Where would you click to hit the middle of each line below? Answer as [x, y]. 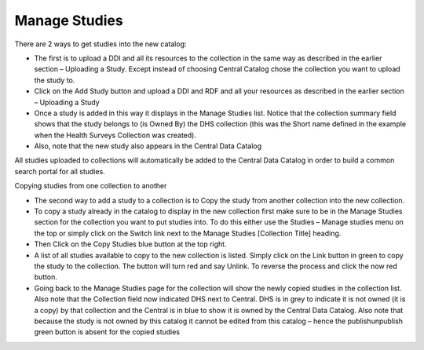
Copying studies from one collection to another [91, 186]
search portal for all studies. [60, 171]
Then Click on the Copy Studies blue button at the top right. [130, 244]
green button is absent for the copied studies [107, 332]
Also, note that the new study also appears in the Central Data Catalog [148, 146]
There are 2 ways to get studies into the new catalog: [101, 44]
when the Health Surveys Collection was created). [115, 135]
